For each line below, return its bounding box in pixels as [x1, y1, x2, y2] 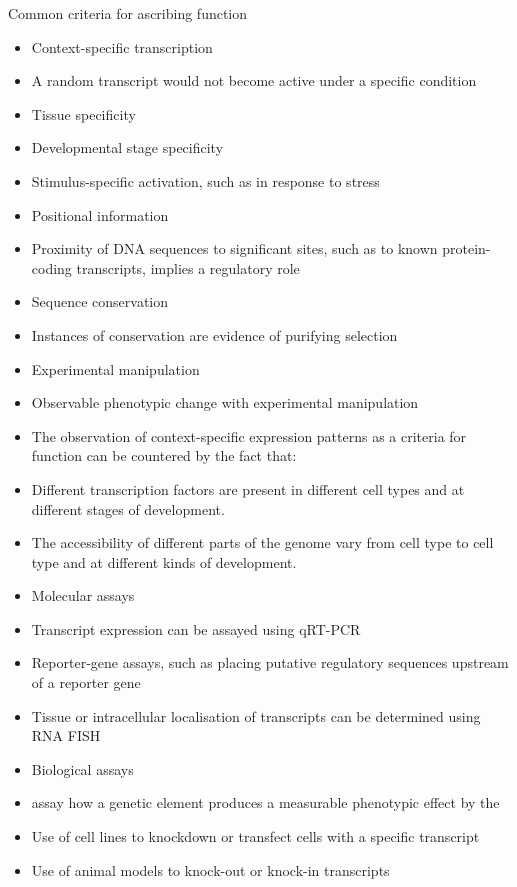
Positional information [31, 204, 169, 225]
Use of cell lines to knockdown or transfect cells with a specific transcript [31, 826, 480, 847]
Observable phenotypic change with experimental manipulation [31, 392, 419, 413]
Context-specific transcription [31, 36, 213, 57]
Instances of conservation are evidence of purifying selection [31, 324, 398, 345]
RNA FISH [31, 725, 101, 746]
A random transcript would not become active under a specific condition [31, 70, 477, 91]
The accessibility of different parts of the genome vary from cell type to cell [31, 532, 494, 553]
